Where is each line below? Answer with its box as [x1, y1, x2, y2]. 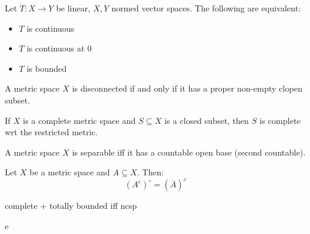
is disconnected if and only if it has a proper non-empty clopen [72, 82, 303, 95]
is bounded [26, 62, 67, 74]
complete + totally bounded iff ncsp [5, 199, 137, 212]
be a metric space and [29, 166, 110, 178]
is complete [259, 114, 301, 126]
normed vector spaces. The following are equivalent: [111, 2, 301, 14]
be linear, [56, 2, 90, 14]
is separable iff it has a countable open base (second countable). [72, 145, 306, 158]
